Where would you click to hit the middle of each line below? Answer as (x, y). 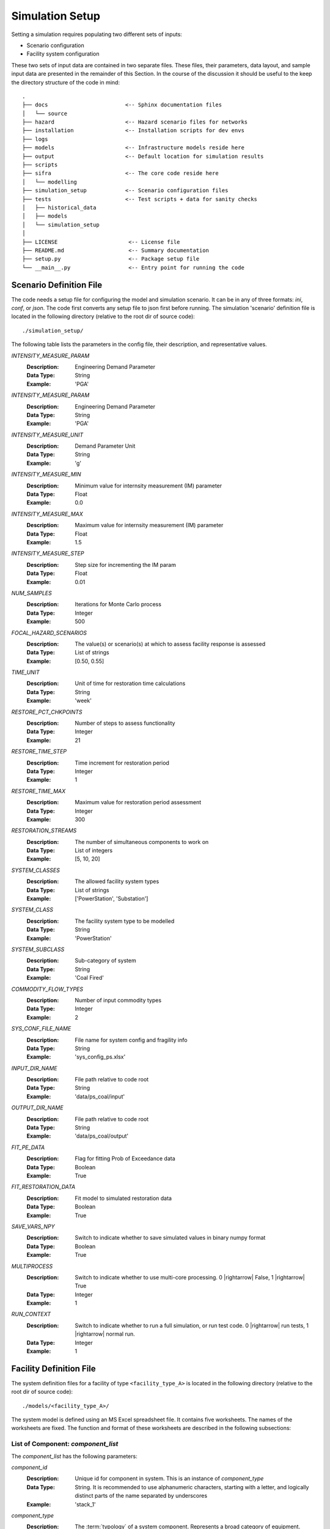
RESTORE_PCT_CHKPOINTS (47, 712)
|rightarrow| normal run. (105, 1334)
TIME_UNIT (25, 672)
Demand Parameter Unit (105, 446)
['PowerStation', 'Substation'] (112, 898)
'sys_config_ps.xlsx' (100, 1057)
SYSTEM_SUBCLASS (38, 949)
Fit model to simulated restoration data (123, 1198)
